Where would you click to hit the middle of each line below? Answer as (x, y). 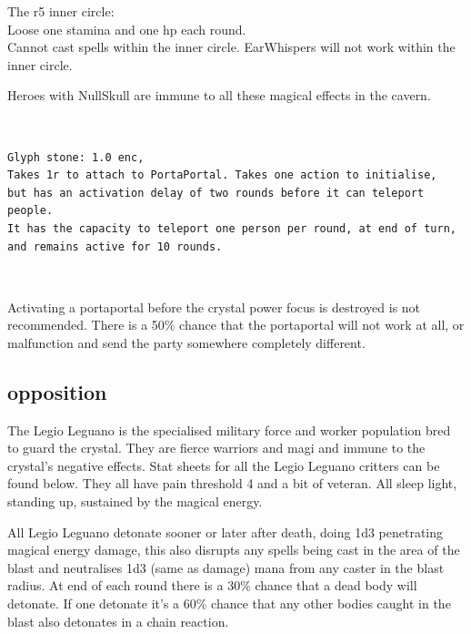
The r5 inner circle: (61, 11)
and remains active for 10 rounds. (115, 246)
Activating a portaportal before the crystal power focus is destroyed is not (214, 307)
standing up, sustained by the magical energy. (135, 501)
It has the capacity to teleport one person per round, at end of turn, (232, 228)
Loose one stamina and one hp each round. (127, 29)
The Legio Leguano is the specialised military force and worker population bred (229, 429)
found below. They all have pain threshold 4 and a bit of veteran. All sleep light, (232, 483)
